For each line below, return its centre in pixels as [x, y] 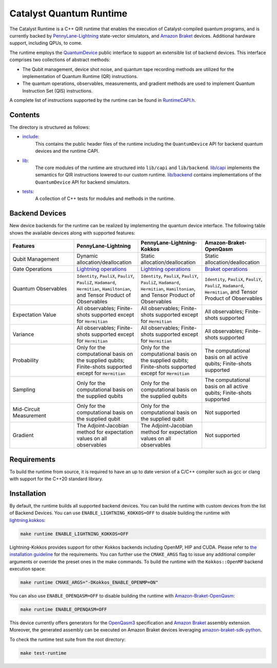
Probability [26, 360]
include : [31, 137]
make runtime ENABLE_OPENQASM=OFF [64, 609]
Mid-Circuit [26, 409]
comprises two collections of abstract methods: [60, 60]
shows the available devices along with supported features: [72, 233]
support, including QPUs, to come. [46, 43]
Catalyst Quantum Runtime [68, 13]
